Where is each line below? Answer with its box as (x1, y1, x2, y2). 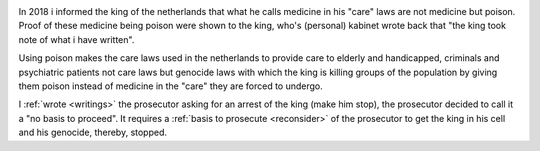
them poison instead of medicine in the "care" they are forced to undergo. (18, 80, 324, 92)
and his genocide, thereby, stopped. (18, 126, 168, 139)
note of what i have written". (18, 33, 135, 45)
